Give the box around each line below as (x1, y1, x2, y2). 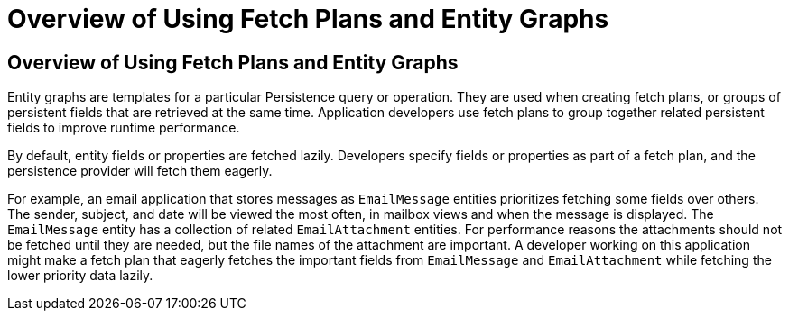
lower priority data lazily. (7, 268, 153, 284)
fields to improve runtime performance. (7, 120, 240, 136)
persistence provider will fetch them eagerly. (7, 163, 273, 179)
